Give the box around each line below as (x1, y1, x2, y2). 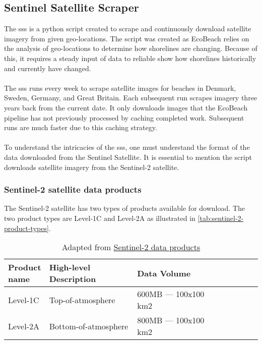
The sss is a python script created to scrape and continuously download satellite (4, 23, 251, 34)
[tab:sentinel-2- (198, 212, 244, 223)
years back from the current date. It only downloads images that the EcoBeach (4, 102, 248, 112)
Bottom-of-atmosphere (49, 320, 128, 332)
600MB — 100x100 (137, 288, 205, 300)
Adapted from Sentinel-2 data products (61, 241, 201, 253)
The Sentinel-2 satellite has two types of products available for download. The (4, 203, 245, 213)
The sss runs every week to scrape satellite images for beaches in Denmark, (4, 82, 236, 93)
